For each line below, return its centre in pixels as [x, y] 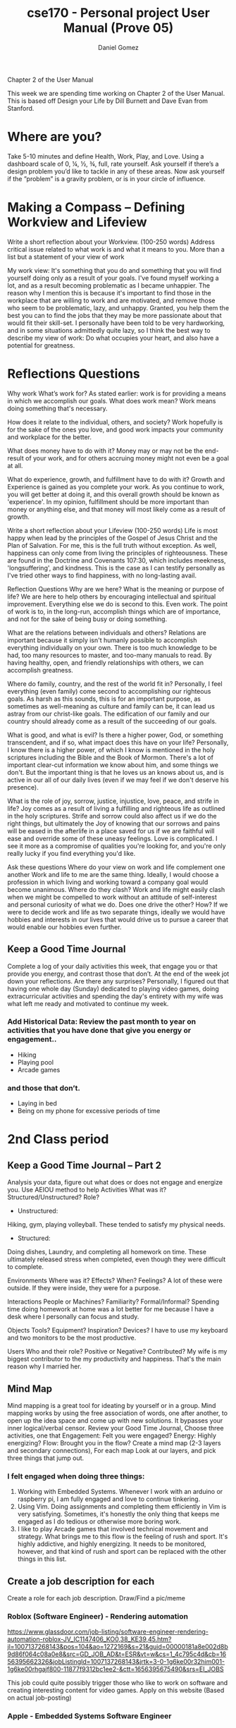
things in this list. [42, 1559]
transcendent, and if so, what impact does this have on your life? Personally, [118, 742]
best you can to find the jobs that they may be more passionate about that [114, 315]
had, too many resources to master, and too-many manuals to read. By [110, 655]
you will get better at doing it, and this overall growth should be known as [113, 494]
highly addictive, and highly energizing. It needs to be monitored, [112, 1544]
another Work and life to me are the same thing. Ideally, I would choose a [113, 874]
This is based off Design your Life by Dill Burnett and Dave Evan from [108, 101]
